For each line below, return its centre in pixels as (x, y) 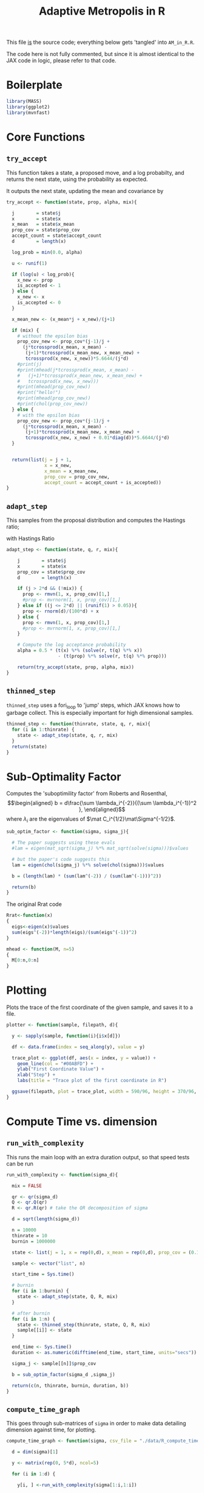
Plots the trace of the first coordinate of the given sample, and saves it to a (100, 1007)
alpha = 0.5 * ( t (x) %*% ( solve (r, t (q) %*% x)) (80, 651)
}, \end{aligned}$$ (102, 810)
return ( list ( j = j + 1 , (42, 460)
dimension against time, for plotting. (51, 1430)
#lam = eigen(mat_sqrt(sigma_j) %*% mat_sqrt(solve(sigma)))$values (100, 848)
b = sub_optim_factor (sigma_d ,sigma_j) (63, 1374)
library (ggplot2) (28, 107)
